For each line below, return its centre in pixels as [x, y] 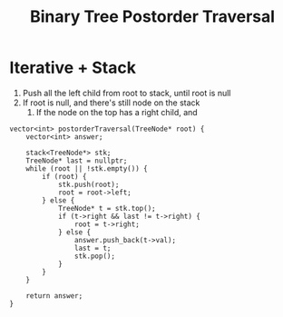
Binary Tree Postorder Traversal [152, 17]
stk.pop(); [95, 256]
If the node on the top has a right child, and [117, 112]
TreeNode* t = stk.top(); [107, 208]
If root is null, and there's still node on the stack [111, 103]
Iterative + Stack [73, 68]
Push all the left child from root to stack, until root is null [127, 93]
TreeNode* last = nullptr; [77, 161]
